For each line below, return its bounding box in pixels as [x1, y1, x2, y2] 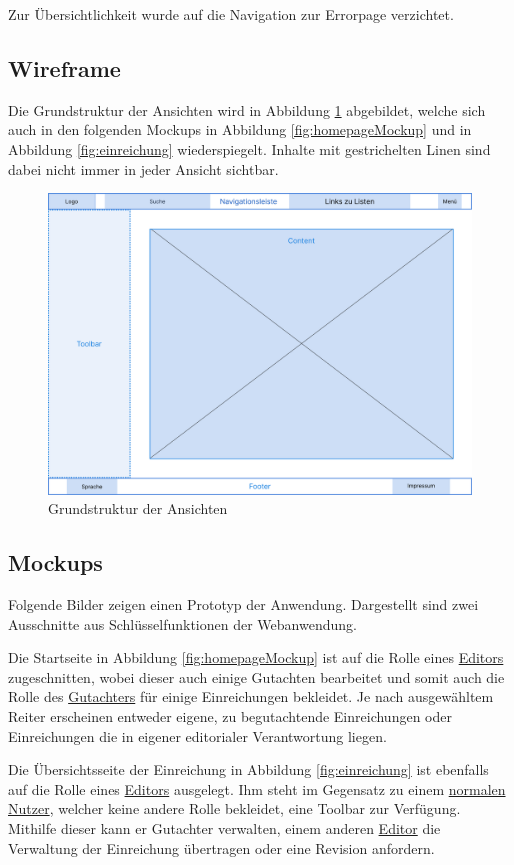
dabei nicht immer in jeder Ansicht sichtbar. [8, 158, 279, 179]
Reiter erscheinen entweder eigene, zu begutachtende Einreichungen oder [8, 705, 452, 726]
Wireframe [8, 52, 121, 83]
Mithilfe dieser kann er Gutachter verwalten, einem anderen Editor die [8, 817, 441, 838]
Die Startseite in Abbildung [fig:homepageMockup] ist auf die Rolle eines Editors [8, 647, 504, 668]
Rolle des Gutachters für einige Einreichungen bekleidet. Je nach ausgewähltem [8, 686, 494, 707]
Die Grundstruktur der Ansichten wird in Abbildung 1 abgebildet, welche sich [8, 99, 486, 120]
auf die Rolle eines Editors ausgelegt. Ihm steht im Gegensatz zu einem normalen [8, 778, 506, 799]
